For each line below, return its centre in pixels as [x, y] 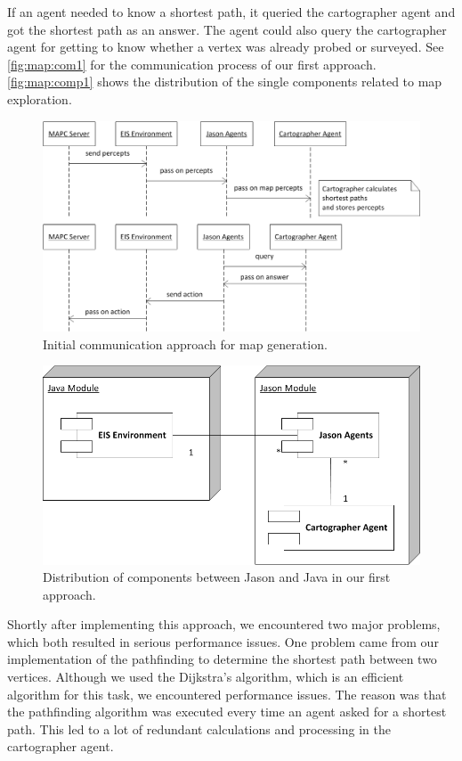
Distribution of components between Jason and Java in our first [217, 577]
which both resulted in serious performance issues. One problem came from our [223, 641]
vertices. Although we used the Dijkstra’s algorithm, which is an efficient [206, 677]
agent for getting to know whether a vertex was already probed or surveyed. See [226, 47]
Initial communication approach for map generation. [185, 344]
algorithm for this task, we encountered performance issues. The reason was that [227, 694]
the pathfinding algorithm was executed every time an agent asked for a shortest [227, 712]
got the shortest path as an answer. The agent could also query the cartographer [227, 29]
